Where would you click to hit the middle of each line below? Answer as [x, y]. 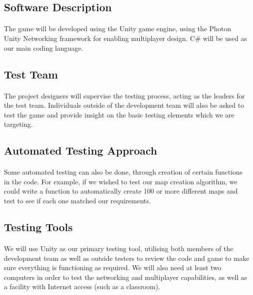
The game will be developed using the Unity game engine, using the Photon [118, 29]
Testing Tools [38, 227]
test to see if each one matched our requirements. [77, 201]
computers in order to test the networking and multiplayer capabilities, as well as [126, 277]
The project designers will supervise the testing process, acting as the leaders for [125, 95]
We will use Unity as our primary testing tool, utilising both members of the [119, 248]
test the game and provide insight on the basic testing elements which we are [119, 114]
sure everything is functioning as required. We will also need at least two [113, 267]
